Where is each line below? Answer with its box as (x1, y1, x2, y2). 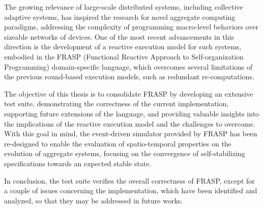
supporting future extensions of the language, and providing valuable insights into (4, 108, 259, 118)
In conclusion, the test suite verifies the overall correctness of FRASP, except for (4, 175, 255, 186)
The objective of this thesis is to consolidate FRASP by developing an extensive (4, 88, 253, 99)
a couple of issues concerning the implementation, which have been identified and (4, 185, 257, 196)
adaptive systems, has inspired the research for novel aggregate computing (4, 11, 236, 22)
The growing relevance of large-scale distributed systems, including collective (4, 2, 243, 12)
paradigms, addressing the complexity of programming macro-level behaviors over (4, 21, 258, 32)
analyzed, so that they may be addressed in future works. (4, 195, 183, 205)
